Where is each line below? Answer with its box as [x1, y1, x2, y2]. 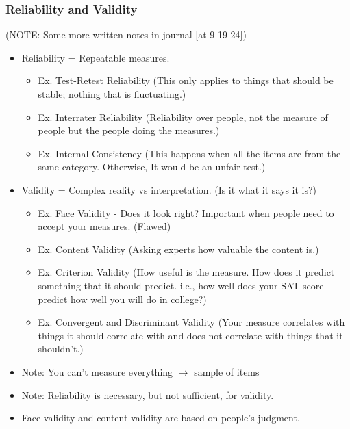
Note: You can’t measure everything [21, 364, 173, 378]
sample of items [194, 364, 260, 378]
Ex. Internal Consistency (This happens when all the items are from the [38, 146, 341, 160]
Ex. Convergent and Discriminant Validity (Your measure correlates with [38, 315, 345, 329]
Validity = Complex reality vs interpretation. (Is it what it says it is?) [21, 182, 317, 196]
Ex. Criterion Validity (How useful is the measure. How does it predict [38, 265, 335, 279]
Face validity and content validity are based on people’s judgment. [21, 411, 300, 425]
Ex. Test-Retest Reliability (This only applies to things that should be [38, 73, 334, 88]
